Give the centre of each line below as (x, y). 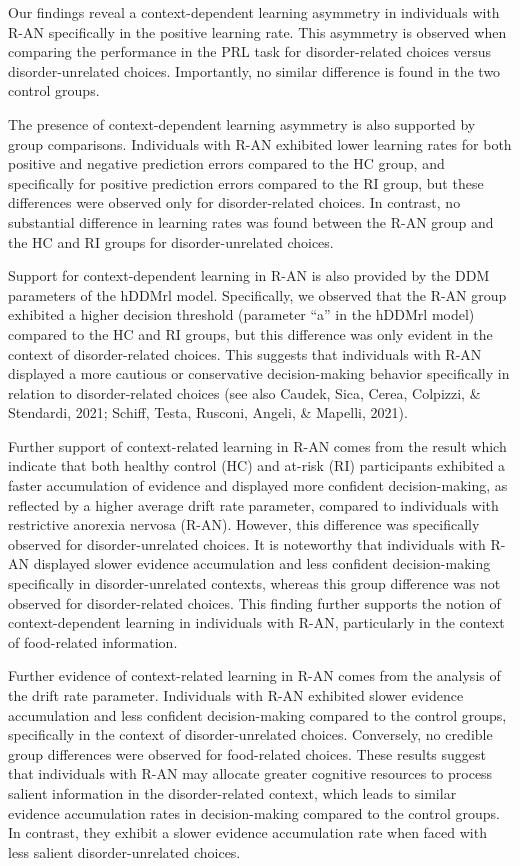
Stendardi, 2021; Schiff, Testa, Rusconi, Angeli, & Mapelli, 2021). (208, 412)
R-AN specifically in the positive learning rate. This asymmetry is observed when (257, 31)
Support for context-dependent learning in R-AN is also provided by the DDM (249, 275)
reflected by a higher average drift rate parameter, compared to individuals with (253, 504)
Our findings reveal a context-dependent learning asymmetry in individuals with (254, 12)
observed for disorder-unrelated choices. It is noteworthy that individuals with (247, 543)
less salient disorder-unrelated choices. (124, 851)
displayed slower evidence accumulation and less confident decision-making (262, 563)
